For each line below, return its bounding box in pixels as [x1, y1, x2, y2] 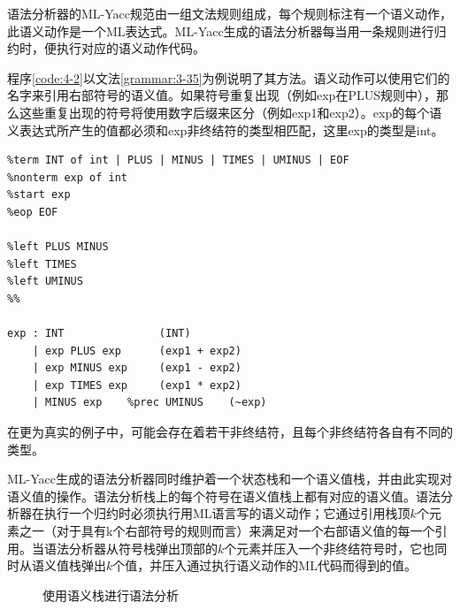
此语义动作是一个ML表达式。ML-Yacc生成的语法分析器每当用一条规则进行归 [7, 21, 447, 40]
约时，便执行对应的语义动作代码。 [7, 39, 205, 57]
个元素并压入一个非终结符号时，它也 [224, 538, 435, 557]
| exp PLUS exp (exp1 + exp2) [32, 344, 241, 357]
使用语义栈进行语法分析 [42, 585, 179, 604]
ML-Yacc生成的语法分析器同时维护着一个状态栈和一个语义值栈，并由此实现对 [7, 469, 453, 488]
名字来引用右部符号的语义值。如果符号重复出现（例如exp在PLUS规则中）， [7, 86, 436, 104]
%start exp [7, 188, 71, 202]
